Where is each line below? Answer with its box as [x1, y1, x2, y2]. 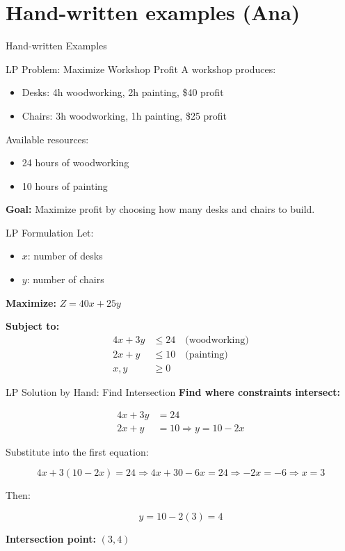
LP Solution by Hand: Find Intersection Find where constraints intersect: [6, 384, 341, 399]
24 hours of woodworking [22, 155, 129, 170]
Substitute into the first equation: [6, 444, 149, 458]
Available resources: [6, 131, 89, 146]
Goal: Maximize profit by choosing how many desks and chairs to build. [6, 202, 315, 216]
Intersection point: [6, 531, 96, 545]
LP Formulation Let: [6, 225, 94, 239]
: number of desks [27, 248, 103, 263]
